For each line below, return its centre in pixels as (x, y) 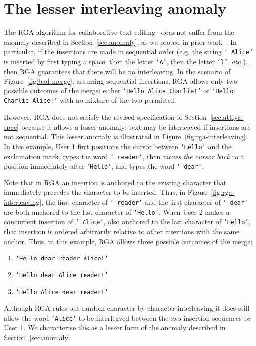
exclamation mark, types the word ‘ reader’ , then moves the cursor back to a (124, 156)
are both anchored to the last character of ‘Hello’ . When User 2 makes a (117, 212)
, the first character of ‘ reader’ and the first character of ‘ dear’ (145, 202)
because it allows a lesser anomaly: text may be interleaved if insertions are (136, 127)
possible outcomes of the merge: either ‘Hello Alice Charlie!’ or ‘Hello (119, 90)
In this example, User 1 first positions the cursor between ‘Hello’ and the (118, 146)
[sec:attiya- (227, 117)
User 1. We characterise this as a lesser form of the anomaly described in (115, 327)
